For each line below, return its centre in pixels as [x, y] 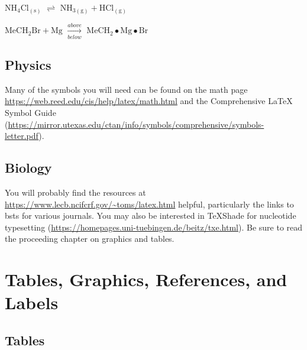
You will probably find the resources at [75, 192]
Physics [28, 65]
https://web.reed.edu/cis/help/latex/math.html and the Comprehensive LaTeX [149, 101]
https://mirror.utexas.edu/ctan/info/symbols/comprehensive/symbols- [136, 124]
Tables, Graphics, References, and [146, 279]
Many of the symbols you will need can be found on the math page [126, 89]
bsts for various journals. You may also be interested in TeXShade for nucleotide [151, 215]
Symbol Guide [30, 113]
